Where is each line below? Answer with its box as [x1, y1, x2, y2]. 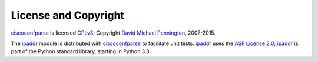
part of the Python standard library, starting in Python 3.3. [11, 48, 151, 55]
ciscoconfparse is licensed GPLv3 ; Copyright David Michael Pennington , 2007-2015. [11, 29, 216, 36]
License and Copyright [11, 9, 125, 22]
